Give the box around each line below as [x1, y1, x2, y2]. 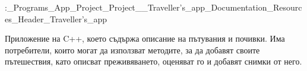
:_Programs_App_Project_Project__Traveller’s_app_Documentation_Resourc [5, 1, 302, 13]
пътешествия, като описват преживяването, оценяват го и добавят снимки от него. [5, 55, 302, 67]
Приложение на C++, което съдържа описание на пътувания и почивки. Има [5, 32, 285, 45]
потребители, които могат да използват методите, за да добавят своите [5, 43, 260, 56]
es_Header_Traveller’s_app [5, 12, 107, 25]
